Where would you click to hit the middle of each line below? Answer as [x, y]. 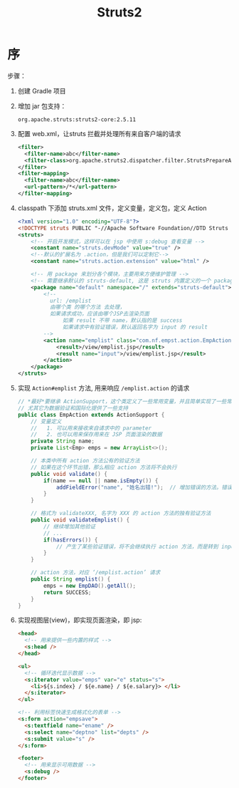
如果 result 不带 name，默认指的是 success [123, 321]
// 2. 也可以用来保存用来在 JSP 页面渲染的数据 [96, 435]
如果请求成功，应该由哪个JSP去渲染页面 [100, 314]
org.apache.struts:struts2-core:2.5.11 [77, 119]
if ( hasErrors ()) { [71, 540]
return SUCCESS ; [68, 592]
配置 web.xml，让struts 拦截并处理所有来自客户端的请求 [99, 133]
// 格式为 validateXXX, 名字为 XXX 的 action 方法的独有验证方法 [121, 514]
